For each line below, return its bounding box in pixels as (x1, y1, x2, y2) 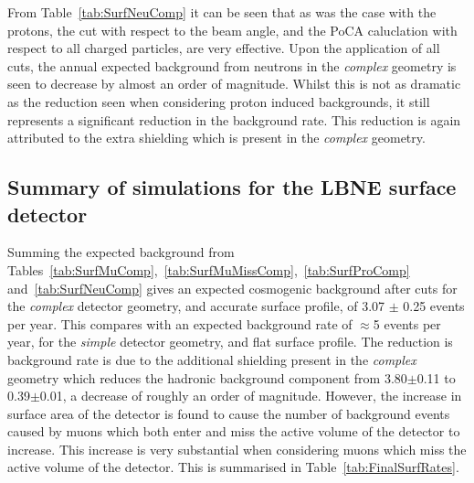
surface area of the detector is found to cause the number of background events (7, 403, 450, 423)
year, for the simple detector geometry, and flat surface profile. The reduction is (7, 332, 453, 351)
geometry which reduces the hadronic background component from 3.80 (7, 368, 407, 387)
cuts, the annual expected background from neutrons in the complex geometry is (7, 56, 457, 75)
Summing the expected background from (7, 242, 235, 262)
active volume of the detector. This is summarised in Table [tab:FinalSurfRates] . (7, 457, 459, 477)
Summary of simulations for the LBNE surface (7, 173, 457, 201)
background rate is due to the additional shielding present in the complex (7, 349, 416, 369)
